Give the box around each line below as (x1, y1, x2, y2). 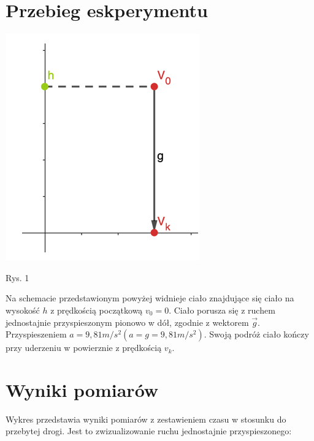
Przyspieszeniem (6, 328, 67, 341)
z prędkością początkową (50, 303, 143, 316)
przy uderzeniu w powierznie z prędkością (6, 341, 162, 354)
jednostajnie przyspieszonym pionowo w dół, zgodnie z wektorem (6, 315, 249, 328)
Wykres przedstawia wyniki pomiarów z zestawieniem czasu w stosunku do (6, 412, 286, 425)
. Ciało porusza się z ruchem (169, 303, 275, 316)
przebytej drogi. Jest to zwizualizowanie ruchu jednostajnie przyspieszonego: (6, 424, 292, 437)
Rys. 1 (6, 271, 29, 284)
